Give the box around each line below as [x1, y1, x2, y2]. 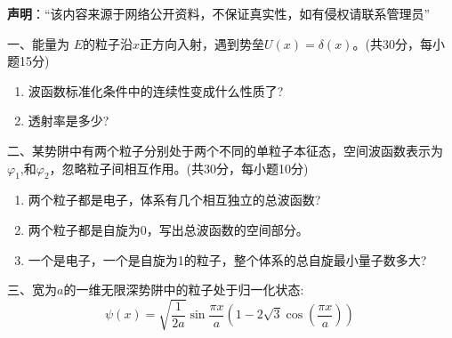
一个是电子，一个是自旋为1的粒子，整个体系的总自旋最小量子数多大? [28, 250, 427, 269]
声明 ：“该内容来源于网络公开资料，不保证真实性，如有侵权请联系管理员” [7, 4, 431, 22]
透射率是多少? [28, 111, 109, 130]
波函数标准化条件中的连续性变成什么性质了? [28, 81, 284, 100]
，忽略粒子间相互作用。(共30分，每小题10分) [49, 158, 309, 177]
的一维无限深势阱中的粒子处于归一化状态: [63, 280, 304, 299]
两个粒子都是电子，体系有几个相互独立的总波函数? [28, 190, 321, 209]
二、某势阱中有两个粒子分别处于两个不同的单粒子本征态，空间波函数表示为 [7, 141, 443, 159]
